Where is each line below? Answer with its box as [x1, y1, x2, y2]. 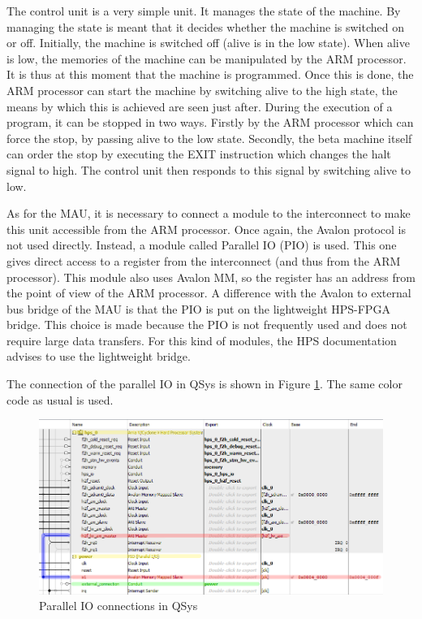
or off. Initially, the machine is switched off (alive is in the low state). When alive [6, 34, 410, 51]
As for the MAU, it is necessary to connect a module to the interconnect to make [6, 205, 411, 222]
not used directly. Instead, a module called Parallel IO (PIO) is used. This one [6, 236, 397, 253]
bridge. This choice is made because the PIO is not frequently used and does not [6, 316, 407, 333]
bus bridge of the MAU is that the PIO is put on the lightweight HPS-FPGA [6, 300, 390, 317]
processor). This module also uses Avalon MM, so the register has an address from [6, 268, 416, 285]
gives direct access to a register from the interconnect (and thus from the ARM [6, 252, 401, 269]
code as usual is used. [6, 391, 114, 408]
